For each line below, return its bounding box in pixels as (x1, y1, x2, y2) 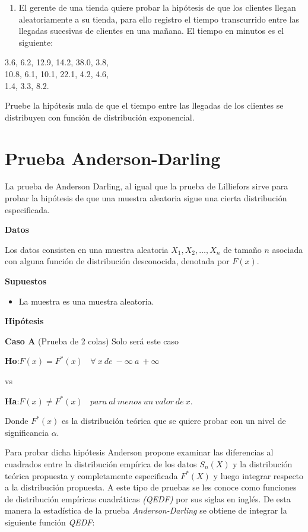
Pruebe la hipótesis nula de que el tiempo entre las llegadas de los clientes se (5, 99, 284, 112)
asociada (272, 243, 303, 255)
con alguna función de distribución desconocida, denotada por (5, 255, 230, 267)
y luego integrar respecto (213, 469, 304, 482)
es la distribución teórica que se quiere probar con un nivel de (62, 414, 286, 427)
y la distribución (233, 457, 293, 470)
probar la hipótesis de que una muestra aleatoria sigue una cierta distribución (5, 192, 287, 204)
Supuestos (5, 275, 47, 287)
